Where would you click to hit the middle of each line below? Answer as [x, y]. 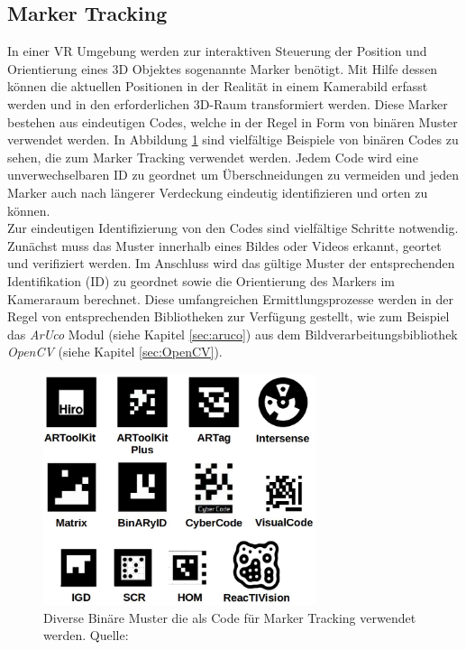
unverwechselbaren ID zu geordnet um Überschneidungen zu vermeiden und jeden [233, 175]
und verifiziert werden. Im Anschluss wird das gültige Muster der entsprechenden [231, 263]
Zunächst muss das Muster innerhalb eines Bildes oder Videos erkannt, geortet [224, 245]
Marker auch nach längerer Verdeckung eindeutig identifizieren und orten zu [218, 192]
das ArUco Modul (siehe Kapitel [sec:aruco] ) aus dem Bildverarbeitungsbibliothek [233, 334]
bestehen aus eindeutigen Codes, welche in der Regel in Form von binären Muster [233, 121]
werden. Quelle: [86, 635]
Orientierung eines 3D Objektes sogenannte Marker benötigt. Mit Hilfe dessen [223, 68]
